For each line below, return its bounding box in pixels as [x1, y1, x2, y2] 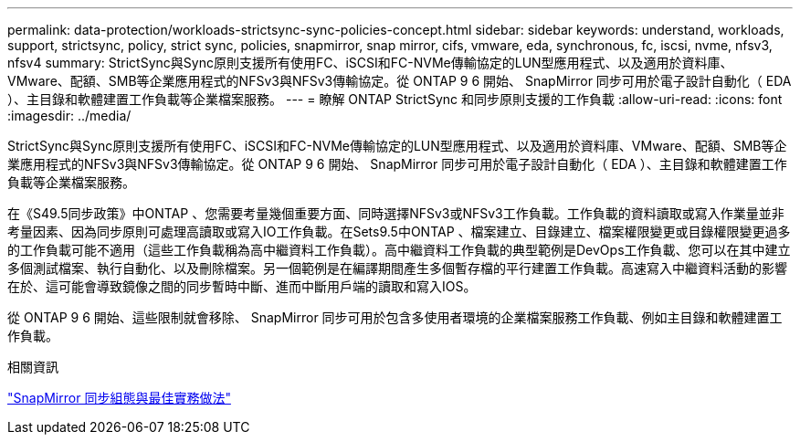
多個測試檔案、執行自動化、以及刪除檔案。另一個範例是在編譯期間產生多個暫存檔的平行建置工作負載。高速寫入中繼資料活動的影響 [7, 260, 787, 276]
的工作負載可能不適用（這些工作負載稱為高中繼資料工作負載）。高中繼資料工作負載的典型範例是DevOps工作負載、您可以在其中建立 [7, 242, 791, 258]
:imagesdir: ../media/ [7, 108, 132, 123]
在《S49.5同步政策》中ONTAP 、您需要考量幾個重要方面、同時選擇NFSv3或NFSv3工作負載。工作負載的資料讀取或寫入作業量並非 [7, 205, 784, 221]
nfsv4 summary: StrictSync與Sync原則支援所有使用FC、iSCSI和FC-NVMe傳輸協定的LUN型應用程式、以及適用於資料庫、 [7, 55, 733, 70]
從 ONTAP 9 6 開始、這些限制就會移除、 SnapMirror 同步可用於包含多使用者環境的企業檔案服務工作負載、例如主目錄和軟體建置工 [7, 310, 783, 325]
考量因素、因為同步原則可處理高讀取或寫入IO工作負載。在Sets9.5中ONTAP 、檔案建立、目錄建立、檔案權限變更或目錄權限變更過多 [7, 224, 791, 239]
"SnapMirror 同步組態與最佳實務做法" [7, 390, 231, 405]
